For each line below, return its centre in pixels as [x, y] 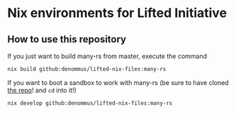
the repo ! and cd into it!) [42, 90]
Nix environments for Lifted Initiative [117, 13]
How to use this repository [67, 39]
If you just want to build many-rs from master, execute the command [107, 56]
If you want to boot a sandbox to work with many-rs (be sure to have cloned [118, 82]
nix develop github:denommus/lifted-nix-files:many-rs [90, 103]
